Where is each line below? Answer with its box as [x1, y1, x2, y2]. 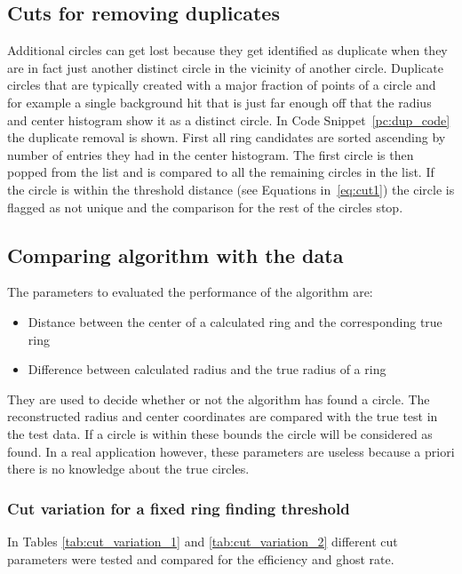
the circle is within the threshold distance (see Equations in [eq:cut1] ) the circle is [7, 179, 455, 198]
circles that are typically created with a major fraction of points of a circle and [7, 76, 436, 94]
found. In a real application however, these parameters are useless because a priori [7, 442, 455, 460]
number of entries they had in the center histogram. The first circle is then [7, 145, 414, 163]
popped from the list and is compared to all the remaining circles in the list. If [7, 163, 434, 181]
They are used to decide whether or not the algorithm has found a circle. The [7, 389, 430, 408]
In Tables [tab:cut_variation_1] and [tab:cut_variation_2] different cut [7, 531, 398, 550]
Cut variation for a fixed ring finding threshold [7, 497, 350, 519]
